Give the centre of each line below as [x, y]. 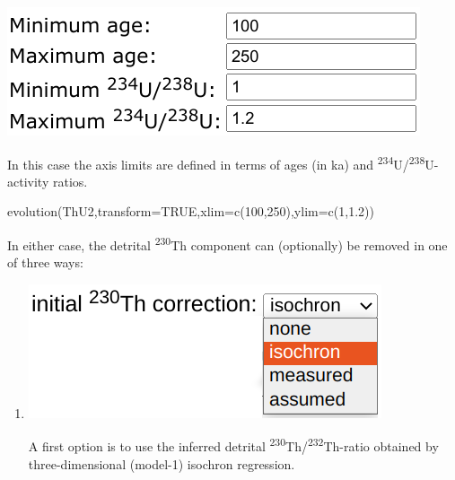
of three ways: [45, 262]
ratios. [70, 181]
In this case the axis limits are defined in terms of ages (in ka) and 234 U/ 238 [216, 162]
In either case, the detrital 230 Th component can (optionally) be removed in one [227, 244]
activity [28, 181]
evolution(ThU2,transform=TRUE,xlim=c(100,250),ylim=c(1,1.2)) [191, 211]
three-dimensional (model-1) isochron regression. [162, 463]
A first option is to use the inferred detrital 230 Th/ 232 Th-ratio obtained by [233, 445]
